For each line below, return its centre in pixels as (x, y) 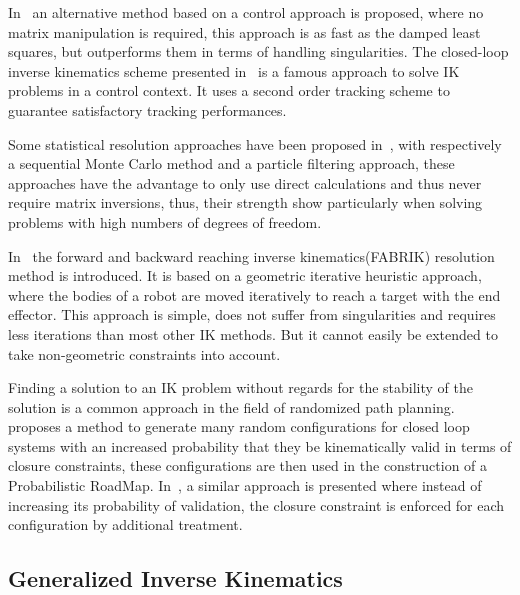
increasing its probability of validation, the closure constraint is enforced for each (256, 504)
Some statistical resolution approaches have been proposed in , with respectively (255, 143)
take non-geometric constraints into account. (144, 353)
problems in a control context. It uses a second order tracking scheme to (229, 90)
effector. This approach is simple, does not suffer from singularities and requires (252, 314)
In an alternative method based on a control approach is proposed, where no (246, 12)
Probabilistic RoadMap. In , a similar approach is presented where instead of (245, 485)
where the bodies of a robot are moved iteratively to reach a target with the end (254, 294)
